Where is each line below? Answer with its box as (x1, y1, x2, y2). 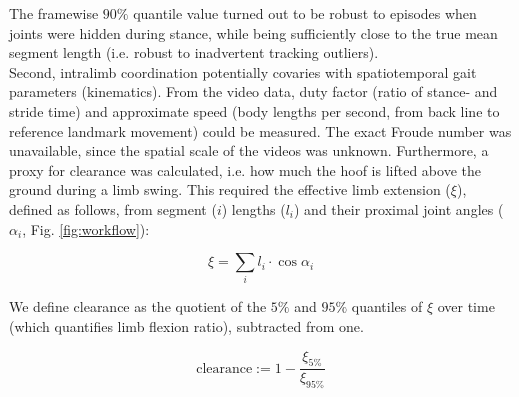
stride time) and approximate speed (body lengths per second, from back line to (9, 100, 500, 121)
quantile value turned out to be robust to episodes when (133, 3, 477, 23)
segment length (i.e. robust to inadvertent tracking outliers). (9, 42, 379, 63)
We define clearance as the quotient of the (9, 296, 267, 317)
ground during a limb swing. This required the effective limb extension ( (9, 179, 451, 200)
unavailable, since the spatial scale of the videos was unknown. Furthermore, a (9, 140, 489, 161)
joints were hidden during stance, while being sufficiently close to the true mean (9, 22, 498, 43)
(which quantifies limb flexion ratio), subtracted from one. (9, 316, 364, 337)
